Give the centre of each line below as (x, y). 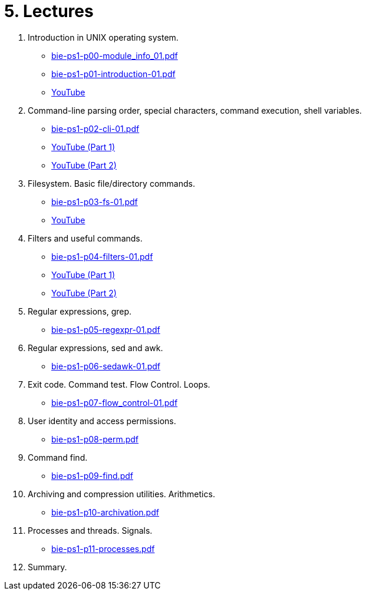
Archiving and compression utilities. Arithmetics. (121, 494)
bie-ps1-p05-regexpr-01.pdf (106, 329)
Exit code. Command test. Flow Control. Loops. (119, 384)
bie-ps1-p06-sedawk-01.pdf (106, 366)
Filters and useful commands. (85, 238)
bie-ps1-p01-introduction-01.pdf (113, 74)
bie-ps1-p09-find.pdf (92, 475)
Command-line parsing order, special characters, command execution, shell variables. (195, 110)
